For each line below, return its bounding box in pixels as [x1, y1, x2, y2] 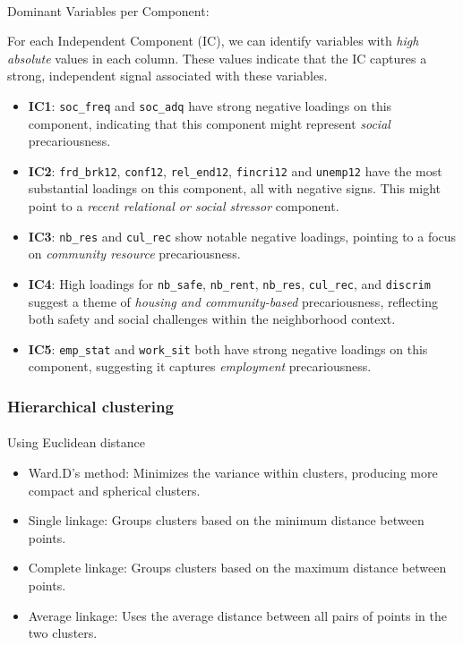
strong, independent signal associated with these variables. [7, 66, 328, 85]
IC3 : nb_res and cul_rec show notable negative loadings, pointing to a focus [28, 226, 457, 245]
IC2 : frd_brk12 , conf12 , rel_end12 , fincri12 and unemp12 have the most [28, 161, 442, 180]
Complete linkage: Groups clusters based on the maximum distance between [28, 558, 447, 577]
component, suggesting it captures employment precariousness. [28, 357, 372, 376]
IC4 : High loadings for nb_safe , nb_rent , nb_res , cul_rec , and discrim [28, 274, 431, 293]
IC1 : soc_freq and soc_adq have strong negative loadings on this [28, 96, 392, 115]
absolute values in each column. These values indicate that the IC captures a [7, 48, 427, 67]
